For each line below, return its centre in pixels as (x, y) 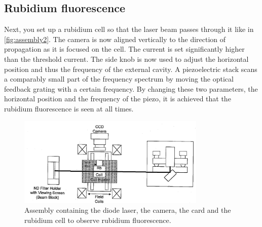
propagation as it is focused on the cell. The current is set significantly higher (124, 49)
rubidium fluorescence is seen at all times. (69, 108)
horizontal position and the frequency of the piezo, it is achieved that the (118, 99)
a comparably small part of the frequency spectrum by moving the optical (119, 79)
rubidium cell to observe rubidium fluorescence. (98, 220)
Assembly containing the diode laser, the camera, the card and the (128, 210)
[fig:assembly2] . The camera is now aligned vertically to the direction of (115, 39)
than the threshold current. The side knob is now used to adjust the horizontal (126, 59)
